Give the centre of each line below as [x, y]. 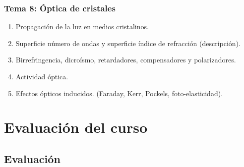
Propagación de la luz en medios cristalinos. [82, 27]
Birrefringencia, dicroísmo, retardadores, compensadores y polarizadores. [126, 60]
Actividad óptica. [42, 76]
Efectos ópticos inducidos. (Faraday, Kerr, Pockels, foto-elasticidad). [119, 93]
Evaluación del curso [76, 127]
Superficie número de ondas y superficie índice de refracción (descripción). [128, 43]
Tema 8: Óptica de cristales [60, 8]
